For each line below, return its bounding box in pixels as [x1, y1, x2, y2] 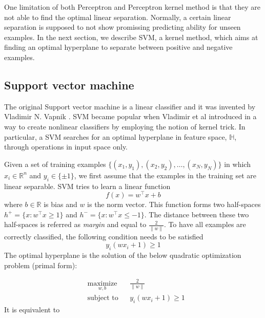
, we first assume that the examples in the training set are [74, 170, 256, 180]
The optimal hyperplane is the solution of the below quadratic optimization [4, 250, 241, 260]
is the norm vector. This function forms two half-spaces [87, 199, 261, 210]
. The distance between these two [144, 209, 249, 219]
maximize [87, 279, 117, 287]
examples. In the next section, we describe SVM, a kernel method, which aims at [4, 31, 258, 42]
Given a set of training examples [4, 158, 106, 169]
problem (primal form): [4, 259, 77, 270]
